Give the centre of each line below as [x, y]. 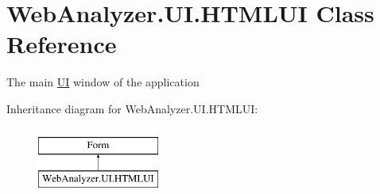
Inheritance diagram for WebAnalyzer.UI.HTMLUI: [132, 108]
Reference [62, 44]
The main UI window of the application [103, 82]
